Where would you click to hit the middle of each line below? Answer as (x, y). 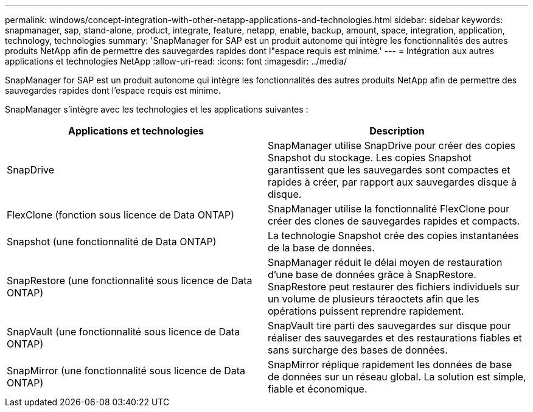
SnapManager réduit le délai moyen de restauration (385, 262)
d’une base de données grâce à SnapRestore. (372, 274)
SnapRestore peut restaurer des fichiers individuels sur (394, 287)
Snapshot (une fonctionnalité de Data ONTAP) (112, 242)
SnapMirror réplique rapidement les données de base (390, 365)
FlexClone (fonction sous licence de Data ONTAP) (120, 215)
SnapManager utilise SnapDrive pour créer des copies (392, 145)
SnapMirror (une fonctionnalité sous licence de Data (126, 371)
